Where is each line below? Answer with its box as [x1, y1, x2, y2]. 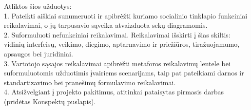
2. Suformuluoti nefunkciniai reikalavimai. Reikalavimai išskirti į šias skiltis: [4, 29, 231, 39]
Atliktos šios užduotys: [4, 1, 72, 11]
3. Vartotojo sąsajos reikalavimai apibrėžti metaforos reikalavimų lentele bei [4, 58, 231, 68]
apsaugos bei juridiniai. [4, 48, 73, 58]
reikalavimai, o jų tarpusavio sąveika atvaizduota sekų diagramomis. [4, 20, 208, 30]
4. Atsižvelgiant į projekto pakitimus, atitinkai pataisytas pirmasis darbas [4, 87, 224, 97]
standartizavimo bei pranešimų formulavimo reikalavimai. [4, 77, 176, 87]
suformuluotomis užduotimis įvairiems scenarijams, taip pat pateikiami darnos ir [4, 68, 244, 78]
